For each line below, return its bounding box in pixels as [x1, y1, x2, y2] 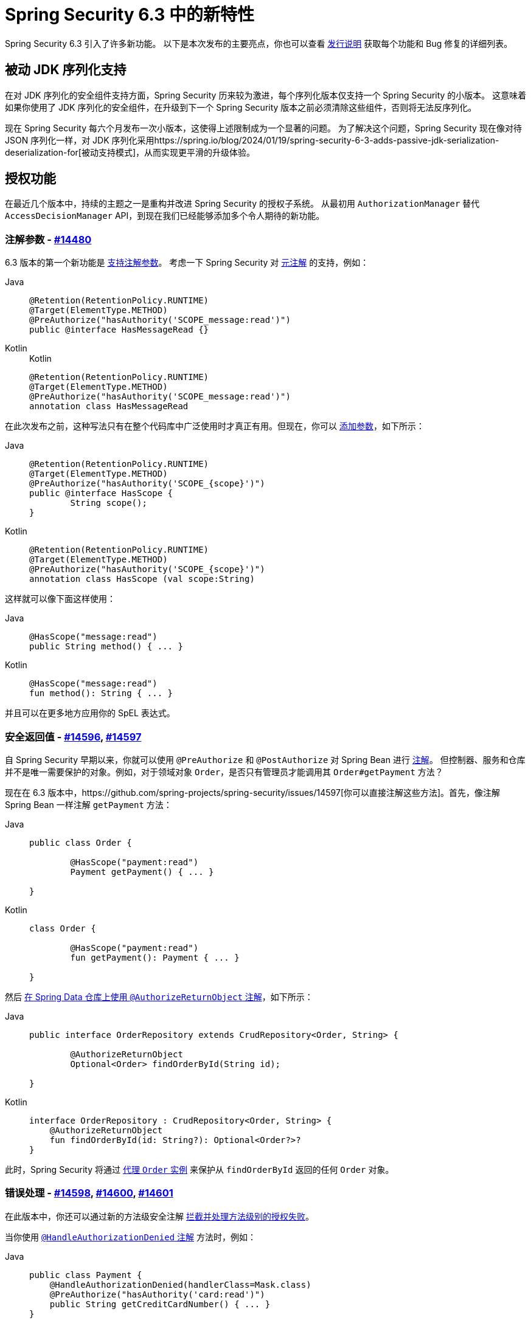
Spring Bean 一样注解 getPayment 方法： [5, 799, 172, 810]
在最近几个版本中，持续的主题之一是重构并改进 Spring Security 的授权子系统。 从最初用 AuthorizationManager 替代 [5, 198, 480, 209]
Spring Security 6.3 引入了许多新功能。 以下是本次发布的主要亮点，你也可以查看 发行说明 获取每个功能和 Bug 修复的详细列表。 [5, 38, 513, 49]
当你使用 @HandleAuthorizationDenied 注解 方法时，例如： [5, 1231, 256, 1242]
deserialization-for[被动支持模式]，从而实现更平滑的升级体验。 [5, 147, 255, 157]
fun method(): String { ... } [29, 688, 173, 699]
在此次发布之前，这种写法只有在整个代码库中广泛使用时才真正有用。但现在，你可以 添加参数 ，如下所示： [5, 421, 425, 432]
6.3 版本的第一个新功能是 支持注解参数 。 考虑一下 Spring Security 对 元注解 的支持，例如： [5, 257, 369, 268]
